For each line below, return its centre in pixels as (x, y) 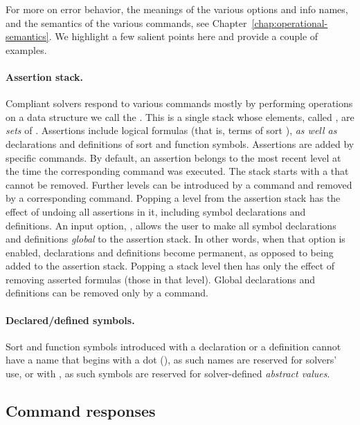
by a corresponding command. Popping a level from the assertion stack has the (173, 198)
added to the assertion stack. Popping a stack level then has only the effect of (170, 266)
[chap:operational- (290, 22)
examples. (26, 49)
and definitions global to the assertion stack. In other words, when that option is (175, 239)
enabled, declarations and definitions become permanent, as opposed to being (170, 252)
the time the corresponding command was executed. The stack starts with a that (177, 171)
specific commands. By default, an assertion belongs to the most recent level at (173, 157)
